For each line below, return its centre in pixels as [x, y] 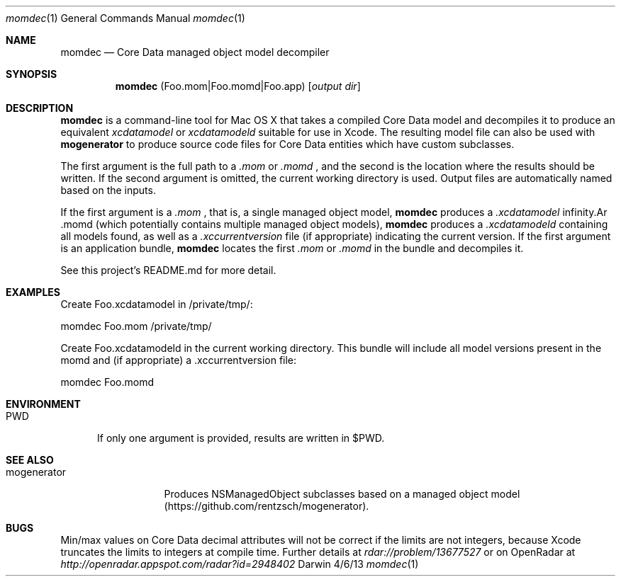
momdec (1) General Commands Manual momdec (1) [125, 18]
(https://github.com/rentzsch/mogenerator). [267, 506]
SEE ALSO [30, 460]
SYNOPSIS [32, 74]
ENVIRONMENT [43, 404]
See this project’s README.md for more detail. [168, 270]
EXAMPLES [33, 292]
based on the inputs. [108, 190]
